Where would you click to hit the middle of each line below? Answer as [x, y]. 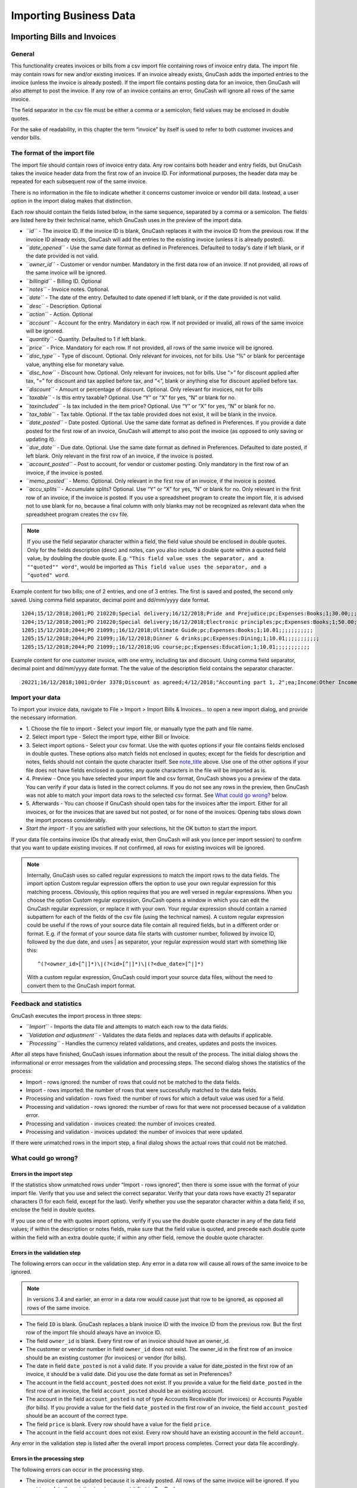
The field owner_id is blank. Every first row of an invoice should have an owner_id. [128, 1341]
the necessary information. [44, 718]
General [23, 54]
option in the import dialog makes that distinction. [72, 201]
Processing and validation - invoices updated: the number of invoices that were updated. [135, 1131]
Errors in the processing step [48, 1459]
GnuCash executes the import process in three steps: [76, 1015]
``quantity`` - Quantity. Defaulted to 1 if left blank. [86, 339]
